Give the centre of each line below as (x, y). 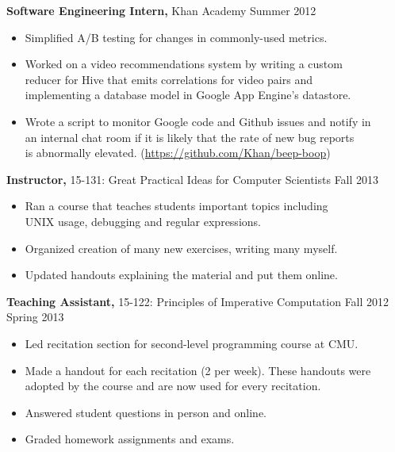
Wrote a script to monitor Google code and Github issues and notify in (198, 121)
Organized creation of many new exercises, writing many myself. (181, 248)
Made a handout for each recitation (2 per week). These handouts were (198, 370)
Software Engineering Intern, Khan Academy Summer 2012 (161, 10)
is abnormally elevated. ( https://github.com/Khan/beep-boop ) (178, 153)
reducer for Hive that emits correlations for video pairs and (169, 79)
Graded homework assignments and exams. (130, 439)
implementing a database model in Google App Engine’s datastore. (188, 95)
